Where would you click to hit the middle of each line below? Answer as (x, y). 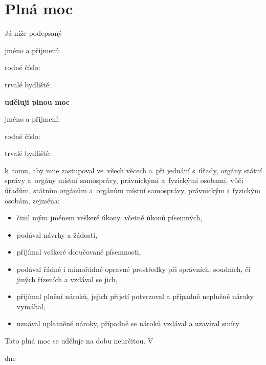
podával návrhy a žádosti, (57, 234)
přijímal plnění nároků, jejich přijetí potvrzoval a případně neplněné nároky (135, 296)
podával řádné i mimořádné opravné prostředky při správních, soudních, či (134, 269)
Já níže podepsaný (34, 33)
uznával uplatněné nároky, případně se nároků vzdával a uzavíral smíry (128, 323)
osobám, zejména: (32, 200)
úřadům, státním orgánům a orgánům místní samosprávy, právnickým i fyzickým (132, 190)
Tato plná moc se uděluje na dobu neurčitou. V (79, 340)
